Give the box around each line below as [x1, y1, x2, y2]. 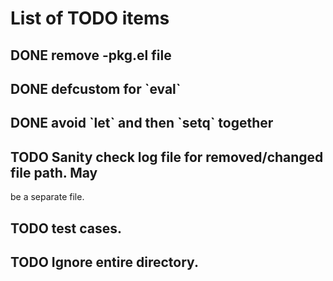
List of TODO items [10, 7, 170, 30]
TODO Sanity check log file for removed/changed [10, 148, 324, 166]
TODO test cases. [10, 220, 123, 237]
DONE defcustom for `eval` [10, 80, 182, 97]
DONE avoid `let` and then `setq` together [10, 115, 274, 132]
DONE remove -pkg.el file [10, 47, 172, 64]
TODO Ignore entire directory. [10, 253, 199, 271]
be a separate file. [10, 191, 85, 203]
